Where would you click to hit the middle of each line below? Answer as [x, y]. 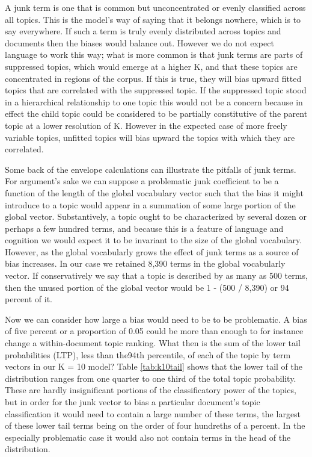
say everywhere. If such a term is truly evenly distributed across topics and [143, 31]
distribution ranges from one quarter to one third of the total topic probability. [151, 378]
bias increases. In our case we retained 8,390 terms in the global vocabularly [145, 263]
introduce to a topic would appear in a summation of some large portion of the [150, 204]
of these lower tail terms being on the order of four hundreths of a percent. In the [155, 425]
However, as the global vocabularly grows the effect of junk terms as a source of [152, 251]
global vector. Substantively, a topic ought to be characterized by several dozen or [156, 216]
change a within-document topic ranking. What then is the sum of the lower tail [153, 343]
